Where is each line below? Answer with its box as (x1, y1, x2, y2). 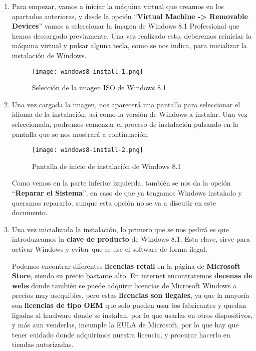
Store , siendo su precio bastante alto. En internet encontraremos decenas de (12, 270, 252, 281)
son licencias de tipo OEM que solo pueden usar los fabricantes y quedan (12, 299, 246, 310)
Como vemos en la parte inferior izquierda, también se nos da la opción (12, 178, 231, 188)
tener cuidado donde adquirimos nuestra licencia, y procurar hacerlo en (12, 329, 230, 339)
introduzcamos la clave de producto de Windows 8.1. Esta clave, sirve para (12, 234, 250, 244)
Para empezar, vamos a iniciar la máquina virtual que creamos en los (12, 1, 224, 11)
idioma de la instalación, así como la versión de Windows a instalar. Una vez (12, 109, 247, 119)
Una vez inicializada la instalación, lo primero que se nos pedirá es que (12, 224, 229, 234)
